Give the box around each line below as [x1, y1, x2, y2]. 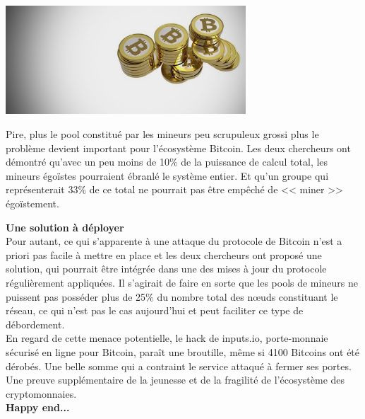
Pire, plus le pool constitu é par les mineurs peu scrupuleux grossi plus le [6, 127, 319, 142]
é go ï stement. [6, 196, 59, 211]
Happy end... [6, 400, 70, 415]
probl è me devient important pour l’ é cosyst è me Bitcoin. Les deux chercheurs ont [6, 140, 351, 155]
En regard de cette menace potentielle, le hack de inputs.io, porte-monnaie [6, 331, 328, 345]
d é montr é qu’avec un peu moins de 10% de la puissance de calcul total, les [6, 154, 328, 169]
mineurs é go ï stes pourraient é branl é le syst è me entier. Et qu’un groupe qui [6, 168, 329, 183]
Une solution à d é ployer [6, 219, 124, 234]
